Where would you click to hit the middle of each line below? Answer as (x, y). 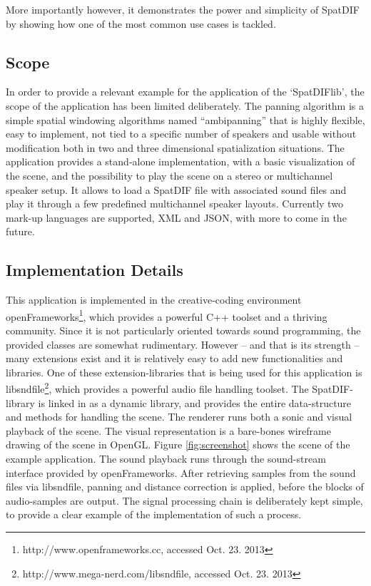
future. (20, 231)
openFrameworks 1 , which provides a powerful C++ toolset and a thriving (167, 315)
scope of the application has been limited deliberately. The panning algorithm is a (185, 105)
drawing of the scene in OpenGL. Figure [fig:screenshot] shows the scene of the (178, 444)
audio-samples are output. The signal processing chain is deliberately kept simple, (184, 500)
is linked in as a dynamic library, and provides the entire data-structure (195, 402)
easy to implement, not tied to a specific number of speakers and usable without (181, 134)
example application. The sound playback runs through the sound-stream (166, 458)
